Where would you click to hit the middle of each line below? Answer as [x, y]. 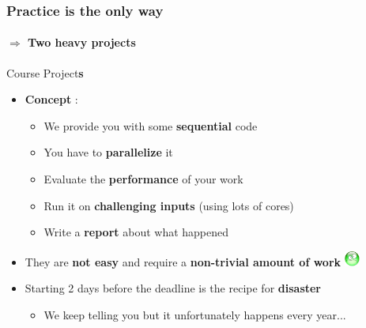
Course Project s [45, 72]
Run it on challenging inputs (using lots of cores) [169, 205]
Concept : [51, 99]
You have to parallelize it [108, 152]
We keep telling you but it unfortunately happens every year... [195, 314]
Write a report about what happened [136, 232]
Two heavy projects [82, 42]
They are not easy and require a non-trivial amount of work [183, 261]
